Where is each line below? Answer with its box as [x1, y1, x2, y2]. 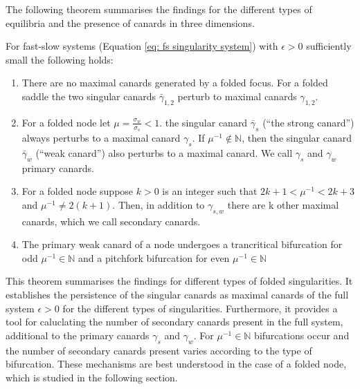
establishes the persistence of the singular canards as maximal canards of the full [6, 287, 349, 301]
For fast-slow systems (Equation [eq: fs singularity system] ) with [6, 39, 278, 53]
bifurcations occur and [254, 328, 350, 342]
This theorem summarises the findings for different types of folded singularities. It [6, 274, 353, 288]
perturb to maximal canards [177, 88, 297, 103]
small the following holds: [6, 52, 114, 66]
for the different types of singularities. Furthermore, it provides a [62, 301, 338, 315]
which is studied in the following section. [6, 370, 178, 384]
